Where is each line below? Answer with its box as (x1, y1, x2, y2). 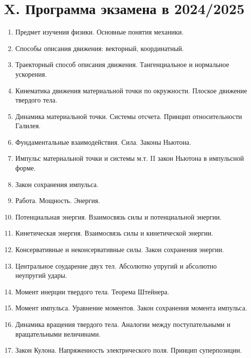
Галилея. (15, 120, 41, 131)
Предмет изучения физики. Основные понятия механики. (15, 27, 184, 37)
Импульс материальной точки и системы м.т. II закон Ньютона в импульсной (15, 153, 244, 163)
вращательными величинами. (15, 328, 101, 339)
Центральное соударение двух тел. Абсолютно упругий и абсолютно (15, 260, 217, 271)
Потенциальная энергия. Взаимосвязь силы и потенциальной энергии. (15, 211, 222, 222)
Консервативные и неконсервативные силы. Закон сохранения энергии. (15, 244, 224, 255)
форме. (15, 163, 36, 173)
